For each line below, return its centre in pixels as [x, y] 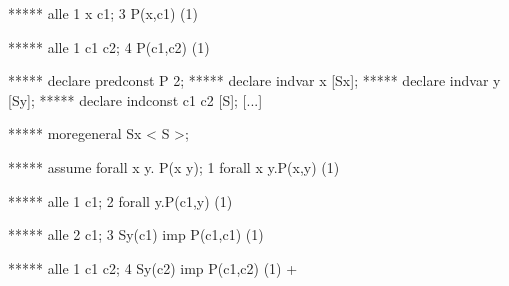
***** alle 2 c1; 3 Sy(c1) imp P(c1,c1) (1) [136, 234]
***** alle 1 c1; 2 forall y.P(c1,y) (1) [120, 200]
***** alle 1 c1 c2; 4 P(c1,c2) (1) [109, 46]
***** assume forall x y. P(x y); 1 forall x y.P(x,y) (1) [174, 166]
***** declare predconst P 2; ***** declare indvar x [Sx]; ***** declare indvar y [254, 80]
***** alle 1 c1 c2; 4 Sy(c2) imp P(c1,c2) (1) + [153, 267]
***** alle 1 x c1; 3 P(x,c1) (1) [103, 13]
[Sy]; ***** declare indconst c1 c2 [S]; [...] [135, 99]
